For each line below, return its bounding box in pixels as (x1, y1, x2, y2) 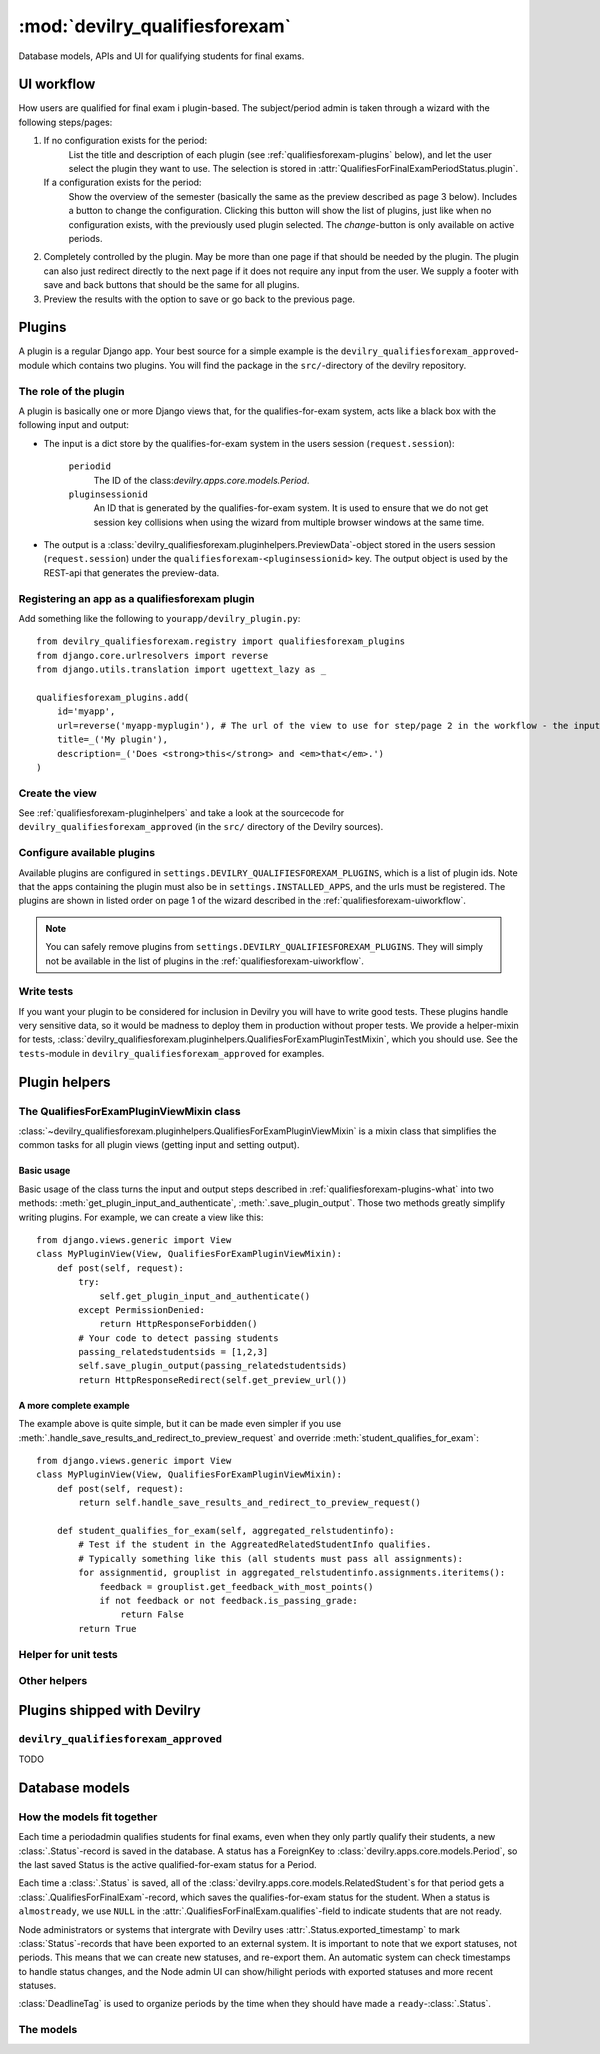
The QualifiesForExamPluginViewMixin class (18, 1104, 241, 1118)
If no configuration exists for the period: (43, 135, 208, 147)
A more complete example (18, 1399, 130, 1411)
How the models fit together (18, 1810, 158, 1824)
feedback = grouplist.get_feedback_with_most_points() (99, 1581, 374, 1592)
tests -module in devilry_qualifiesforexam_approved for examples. (18, 1047, 325, 1059)
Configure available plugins (18, 846, 155, 860)
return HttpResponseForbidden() (99, 1318, 259, 1330)
